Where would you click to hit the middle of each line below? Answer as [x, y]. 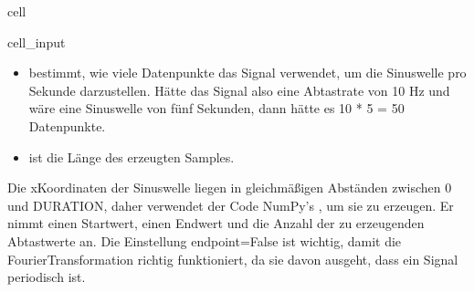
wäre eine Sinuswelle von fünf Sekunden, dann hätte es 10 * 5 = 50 [216, 108]
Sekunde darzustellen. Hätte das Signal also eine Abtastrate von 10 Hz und [239, 90]
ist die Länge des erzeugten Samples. [132, 156]
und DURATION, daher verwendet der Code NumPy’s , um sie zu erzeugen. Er [231, 205]
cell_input [37, 42]
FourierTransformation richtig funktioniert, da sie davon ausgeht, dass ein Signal [233, 259]
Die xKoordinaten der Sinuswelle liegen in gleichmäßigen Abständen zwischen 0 [230, 188]
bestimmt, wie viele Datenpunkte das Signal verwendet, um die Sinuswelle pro [248, 73]
